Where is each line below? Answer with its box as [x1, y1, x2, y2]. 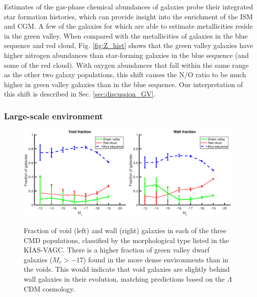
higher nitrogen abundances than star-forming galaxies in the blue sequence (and [4, 49, 249, 60]
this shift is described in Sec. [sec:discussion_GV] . [4, 89, 156, 99]
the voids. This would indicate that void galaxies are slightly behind [24, 264, 230, 274]
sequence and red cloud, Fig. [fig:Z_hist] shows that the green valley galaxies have [4, 40, 253, 50]
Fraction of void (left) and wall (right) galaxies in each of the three [24, 225, 226, 236]
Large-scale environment [4, 109, 103, 122]
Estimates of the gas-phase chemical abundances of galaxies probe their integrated [4, 1, 253, 11]
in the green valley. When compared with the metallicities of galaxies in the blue [4, 30, 248, 41]
